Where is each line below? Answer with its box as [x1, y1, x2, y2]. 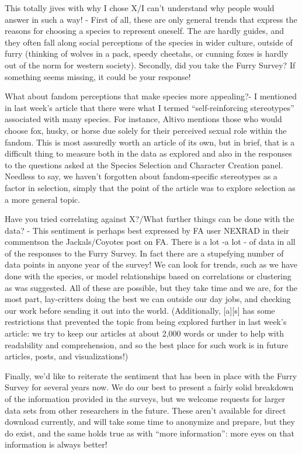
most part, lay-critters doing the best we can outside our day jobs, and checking [5, 293, 291, 305]
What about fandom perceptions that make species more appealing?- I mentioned [5, 90, 297, 102]
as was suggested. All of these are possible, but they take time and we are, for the [5, 281, 298, 293]
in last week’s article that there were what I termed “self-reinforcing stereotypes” [5, 101, 294, 113]
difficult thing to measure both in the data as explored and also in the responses [5, 147, 292, 160]
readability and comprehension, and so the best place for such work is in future [5, 338, 289, 351]
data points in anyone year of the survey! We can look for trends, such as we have [5, 258, 298, 271]
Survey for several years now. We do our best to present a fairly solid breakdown [5, 381, 294, 393]
